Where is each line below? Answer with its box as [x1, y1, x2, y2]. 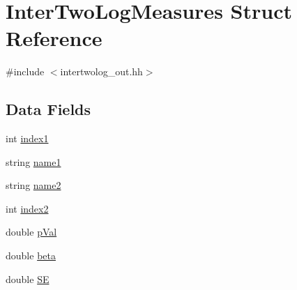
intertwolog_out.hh [60, 64, 143, 79]
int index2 [6, 201, 49, 215]
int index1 [6, 131, 49, 146]
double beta [6, 248, 56, 263]
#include [6, 64, 45, 79]
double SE [6, 271, 49, 286]
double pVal [6, 224, 57, 239]
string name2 [6, 178, 61, 192]
